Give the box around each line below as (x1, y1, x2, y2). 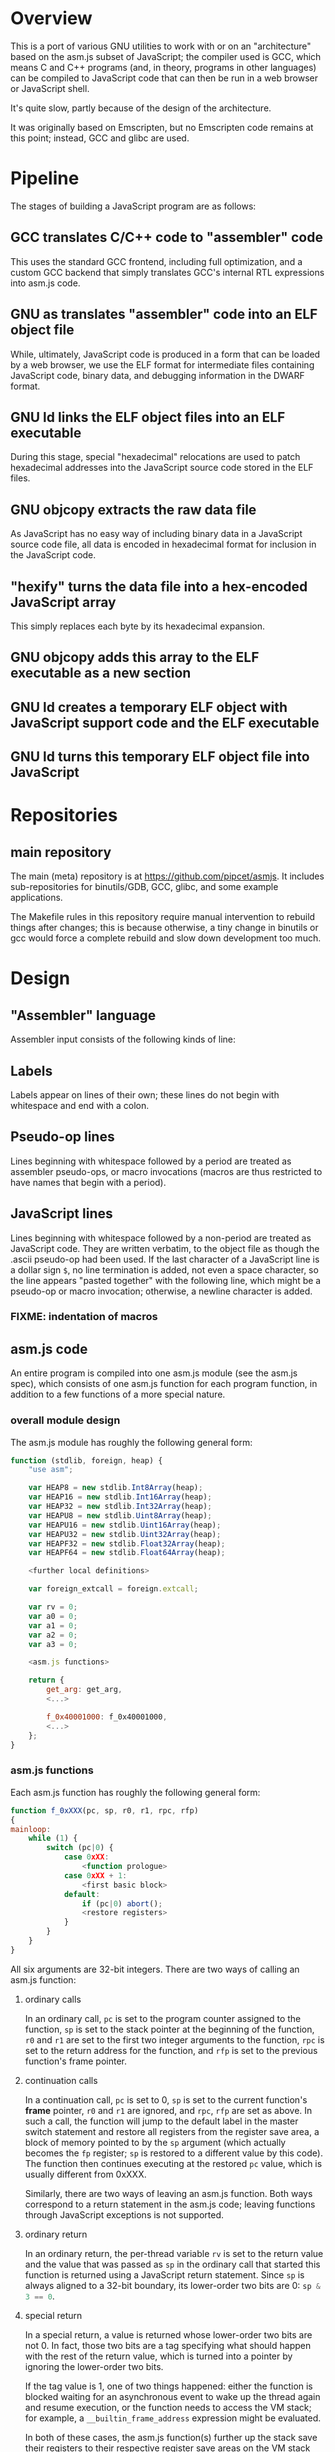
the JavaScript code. (10, 549, 97, 561)
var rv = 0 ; (28, 1602, 78, 1612)
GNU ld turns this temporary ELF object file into (10, 748, 310, 766)
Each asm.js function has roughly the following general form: (10, 1786, 261, 1798)
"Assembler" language (10, 1007, 157, 1024)
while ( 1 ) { (28, 1833, 78, 1844)
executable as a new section (10, 665, 192, 682)
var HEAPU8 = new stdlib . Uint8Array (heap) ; (28, 1510, 213, 1521)
